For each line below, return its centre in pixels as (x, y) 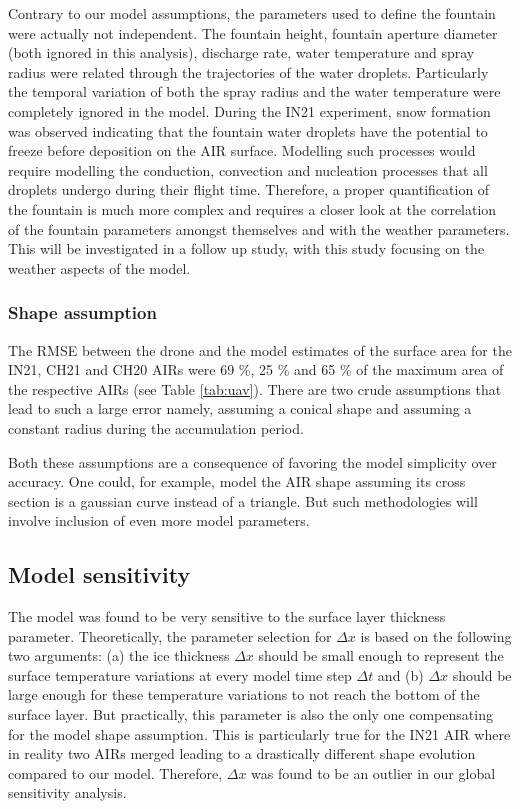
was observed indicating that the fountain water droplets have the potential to (248, 130)
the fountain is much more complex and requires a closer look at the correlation (252, 208)
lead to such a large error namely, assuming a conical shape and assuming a (240, 408)
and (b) (400, 674)
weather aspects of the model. (99, 267)
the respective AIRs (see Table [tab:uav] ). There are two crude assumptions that (255, 388)
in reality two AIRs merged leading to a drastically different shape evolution (242, 753)
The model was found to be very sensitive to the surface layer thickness (227, 616)
